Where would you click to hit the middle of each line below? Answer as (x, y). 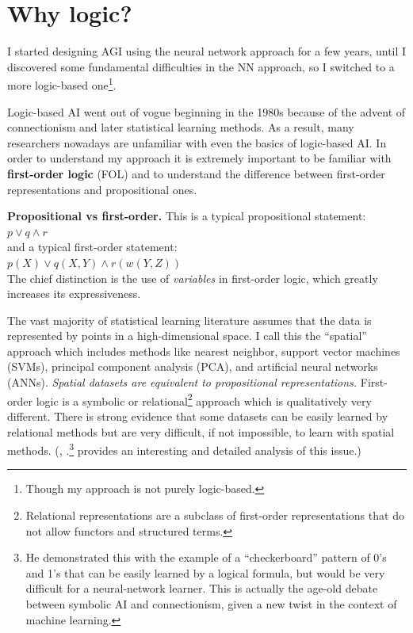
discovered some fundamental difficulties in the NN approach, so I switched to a (201, 66)
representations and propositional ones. (102, 189)
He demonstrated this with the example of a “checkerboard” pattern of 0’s (206, 557)
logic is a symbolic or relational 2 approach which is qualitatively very (204, 399)
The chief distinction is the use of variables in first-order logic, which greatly (193, 278)
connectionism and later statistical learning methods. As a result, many (181, 127)
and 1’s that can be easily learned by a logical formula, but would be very (205, 572)
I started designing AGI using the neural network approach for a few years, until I (207, 51)
